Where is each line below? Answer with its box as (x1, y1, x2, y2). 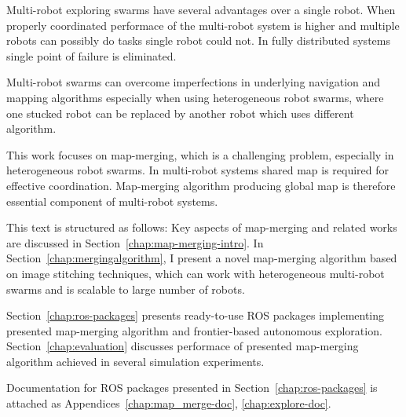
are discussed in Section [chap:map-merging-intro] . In (6, 234, 264, 251)
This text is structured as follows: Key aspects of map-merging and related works (6, 219, 397, 236)
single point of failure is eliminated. (6, 47, 177, 64)
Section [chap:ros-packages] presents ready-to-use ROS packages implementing (6, 307, 385, 324)
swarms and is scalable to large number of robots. (6, 280, 245, 297)
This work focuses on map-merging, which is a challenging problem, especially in (6, 146, 394, 163)
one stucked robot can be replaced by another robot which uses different (6, 104, 354, 121)
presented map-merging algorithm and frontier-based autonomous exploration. (6, 322, 382, 338)
